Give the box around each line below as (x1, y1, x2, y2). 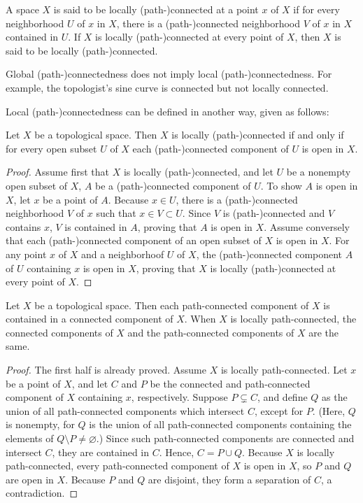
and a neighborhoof (80, 246, 164, 261)
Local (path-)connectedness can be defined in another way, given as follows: (6, 104, 329, 118)
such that (96, 206, 136, 220)
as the (322, 390, 348, 404)
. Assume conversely (264, 219, 350, 234)
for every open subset (6, 141, 97, 155)
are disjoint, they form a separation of (148, 472, 311, 486)
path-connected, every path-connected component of (6, 458, 229, 473)
